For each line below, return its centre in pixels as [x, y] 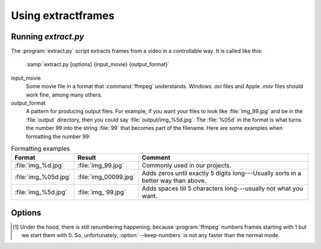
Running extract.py [48, 37]
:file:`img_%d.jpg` [39, 166]
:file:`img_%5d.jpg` [41, 192]
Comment [156, 158]
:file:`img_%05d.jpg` [43, 177]
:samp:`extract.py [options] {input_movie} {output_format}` [98, 64]
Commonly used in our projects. [187, 166]
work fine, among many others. [64, 95]
